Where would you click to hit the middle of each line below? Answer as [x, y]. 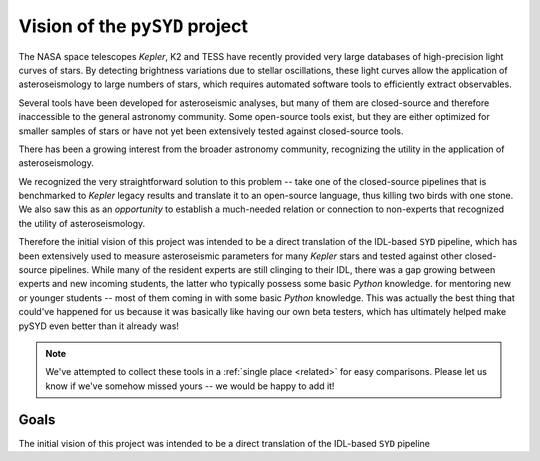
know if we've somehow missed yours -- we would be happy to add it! [190, 386]
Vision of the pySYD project [133, 26]
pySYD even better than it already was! [99, 326]
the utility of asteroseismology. [82, 223]
